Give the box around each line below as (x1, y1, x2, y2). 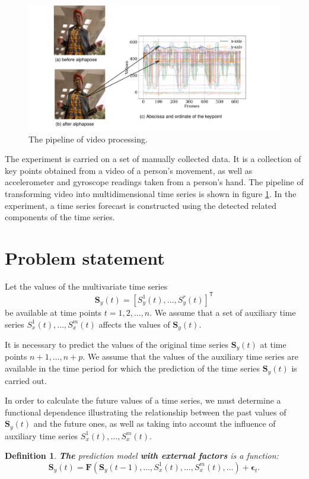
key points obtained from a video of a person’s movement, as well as (5, 164, 253, 176)
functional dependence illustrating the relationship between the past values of (5, 405, 286, 418)
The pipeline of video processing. (28, 132, 148, 145)
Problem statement (5, 245, 165, 269)
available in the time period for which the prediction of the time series (5, 362, 260, 375)
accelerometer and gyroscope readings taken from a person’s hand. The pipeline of (5, 176, 304, 188)
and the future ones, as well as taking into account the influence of (33, 417, 276, 430)
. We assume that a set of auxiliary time (149, 306, 296, 318)
